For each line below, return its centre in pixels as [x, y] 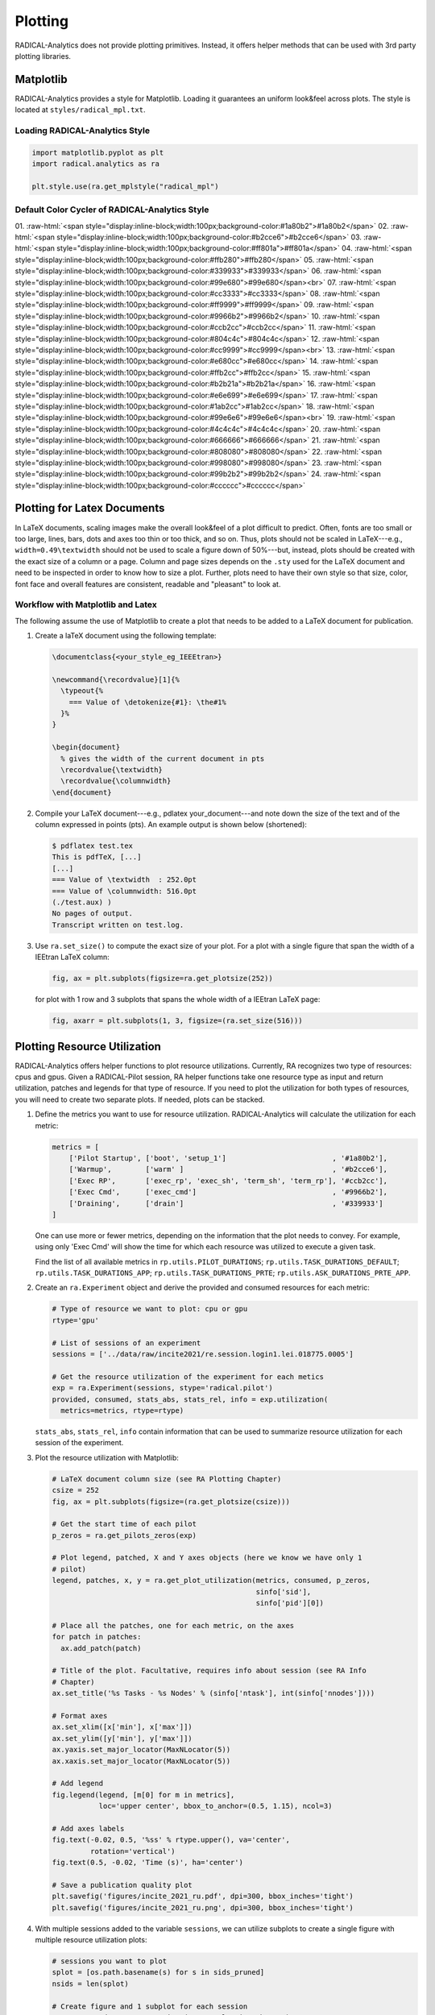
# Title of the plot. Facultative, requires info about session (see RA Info [209, 1671]
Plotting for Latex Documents [90, 508]
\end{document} [82, 792]
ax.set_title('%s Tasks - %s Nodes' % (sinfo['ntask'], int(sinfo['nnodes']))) [213, 1693]
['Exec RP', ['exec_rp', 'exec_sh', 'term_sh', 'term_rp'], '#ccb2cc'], [228, 1180]
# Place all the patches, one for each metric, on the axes [173, 1625]
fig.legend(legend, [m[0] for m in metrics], [143, 1795]
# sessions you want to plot [110, 1961]
